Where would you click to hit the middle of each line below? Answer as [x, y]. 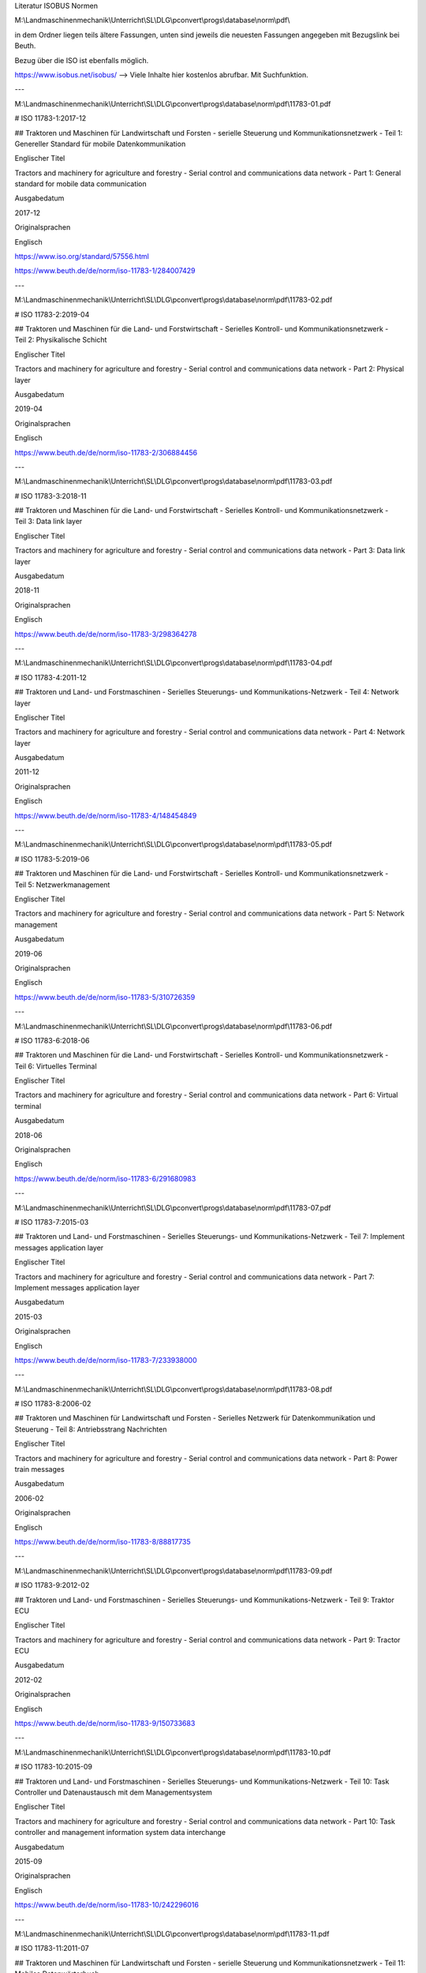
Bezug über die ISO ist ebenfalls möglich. [82, 60]
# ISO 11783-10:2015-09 [53, 1767]
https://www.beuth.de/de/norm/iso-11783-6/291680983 [105, 1178]
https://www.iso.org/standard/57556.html [82, 256]
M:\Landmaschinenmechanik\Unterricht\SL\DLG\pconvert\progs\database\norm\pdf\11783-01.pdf [173, 103]
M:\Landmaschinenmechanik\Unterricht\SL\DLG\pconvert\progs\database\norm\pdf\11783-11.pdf [172, 1934]
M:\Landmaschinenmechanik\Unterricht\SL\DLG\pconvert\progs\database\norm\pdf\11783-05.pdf [174, 844]
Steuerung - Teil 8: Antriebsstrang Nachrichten [91, 1429]
